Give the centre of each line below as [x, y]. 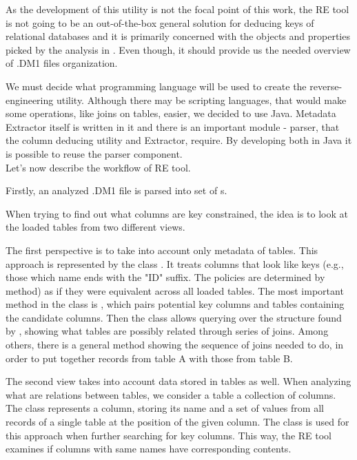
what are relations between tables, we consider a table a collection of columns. [171, 394]
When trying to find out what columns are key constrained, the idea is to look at [177, 213]
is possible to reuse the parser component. [94, 153]
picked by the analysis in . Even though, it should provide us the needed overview [178, 49]
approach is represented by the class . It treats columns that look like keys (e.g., [175, 263]
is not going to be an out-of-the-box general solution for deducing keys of [160, 22]
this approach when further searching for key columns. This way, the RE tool [169, 435]
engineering [30, 100]
